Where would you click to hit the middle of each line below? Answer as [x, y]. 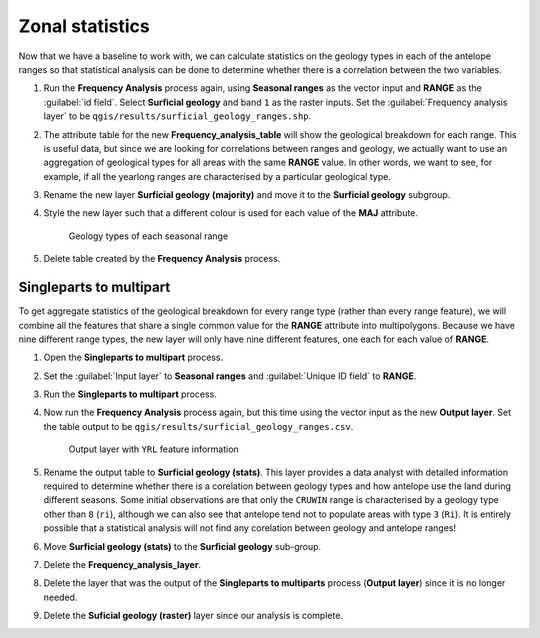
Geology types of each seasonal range [148, 236]
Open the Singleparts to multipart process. [133, 357]
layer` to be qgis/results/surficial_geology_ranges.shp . [177, 116]
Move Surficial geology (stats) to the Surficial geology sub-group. [182, 546]
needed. [60, 597]
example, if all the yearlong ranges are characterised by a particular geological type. [217, 176]
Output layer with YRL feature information [153, 449]
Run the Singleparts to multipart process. [130, 394]
